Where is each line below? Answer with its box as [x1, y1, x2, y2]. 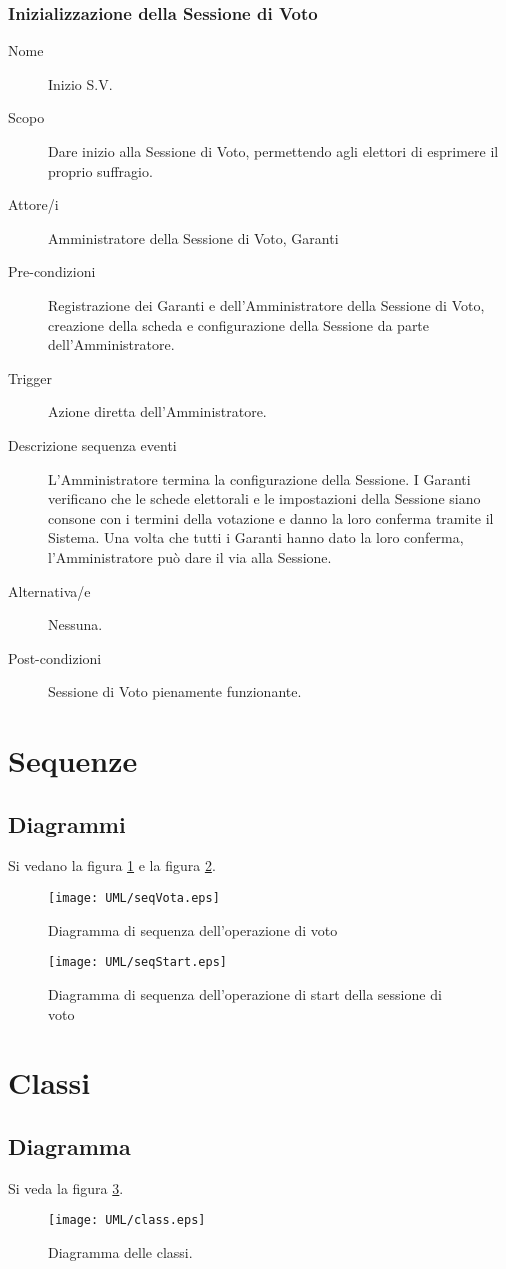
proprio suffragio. [48, 160, 153, 181]
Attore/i [8, 194, 59, 215]
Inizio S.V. [48, 73, 113, 94]
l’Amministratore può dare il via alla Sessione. [48, 546, 332, 567]
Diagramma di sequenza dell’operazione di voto [48, 919, 338, 940]
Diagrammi [8, 808, 126, 839]
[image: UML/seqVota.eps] [48, 891, 220, 906]
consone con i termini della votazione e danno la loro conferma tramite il [48, 507, 494, 528]
